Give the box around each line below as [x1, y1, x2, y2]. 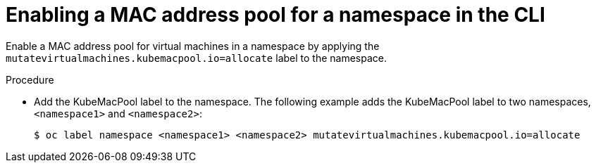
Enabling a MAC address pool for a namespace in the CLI [6, 3, 545, 27]
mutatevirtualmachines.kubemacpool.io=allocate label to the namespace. [6, 51, 387, 64]
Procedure [6, 73, 54, 86]
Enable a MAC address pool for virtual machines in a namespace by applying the [6, 39, 380, 52]
